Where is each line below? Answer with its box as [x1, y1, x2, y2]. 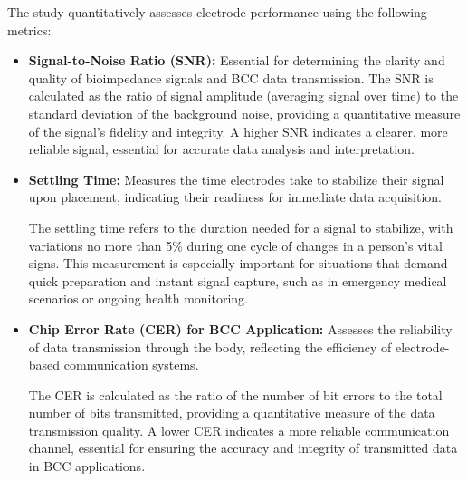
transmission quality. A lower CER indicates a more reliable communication [28, 420, 450, 439]
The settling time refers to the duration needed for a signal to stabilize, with [28, 217, 453, 236]
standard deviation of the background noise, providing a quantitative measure [28, 103, 461, 122]
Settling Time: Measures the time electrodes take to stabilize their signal [28, 169, 444, 188]
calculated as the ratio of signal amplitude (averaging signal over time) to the [28, 86, 459, 105]
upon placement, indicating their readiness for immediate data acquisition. [28, 188, 442, 207]
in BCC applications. [28, 457, 146, 476]
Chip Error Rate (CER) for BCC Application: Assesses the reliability [28, 319, 453, 338]
